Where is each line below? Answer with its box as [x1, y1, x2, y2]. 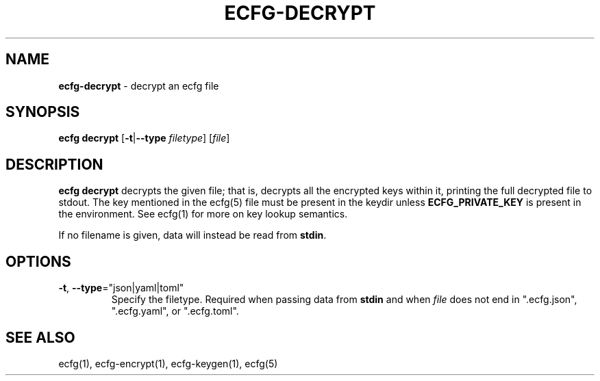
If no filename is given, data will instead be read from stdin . [58, 229, 327, 241]
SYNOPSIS [5, 103, 80, 121]
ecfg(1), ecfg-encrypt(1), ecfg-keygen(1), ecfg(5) [58, 357, 278, 369]
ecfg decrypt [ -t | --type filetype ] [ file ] [58, 132, 230, 144]
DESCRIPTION [5, 155, 103, 173]
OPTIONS [5, 252, 71, 270]
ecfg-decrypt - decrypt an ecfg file [58, 79, 219, 92]
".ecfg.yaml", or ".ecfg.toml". [111, 305, 239, 317]
